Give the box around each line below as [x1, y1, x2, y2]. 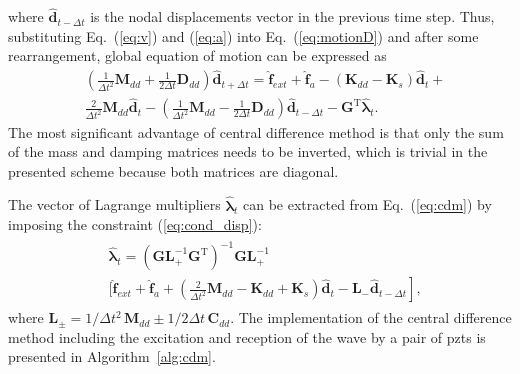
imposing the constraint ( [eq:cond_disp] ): [8, 214, 262, 235]
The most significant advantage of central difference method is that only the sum [8, 121, 504, 142]
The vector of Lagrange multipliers [8, 194, 221, 215]
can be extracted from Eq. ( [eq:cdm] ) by [243, 194, 492, 215]
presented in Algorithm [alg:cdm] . [8, 346, 216, 367]
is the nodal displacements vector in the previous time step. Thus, [90, 6, 495, 27]
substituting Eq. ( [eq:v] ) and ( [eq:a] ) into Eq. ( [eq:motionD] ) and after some [8, 25, 479, 46]
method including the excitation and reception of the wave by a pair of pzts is [8, 326, 486, 347]
